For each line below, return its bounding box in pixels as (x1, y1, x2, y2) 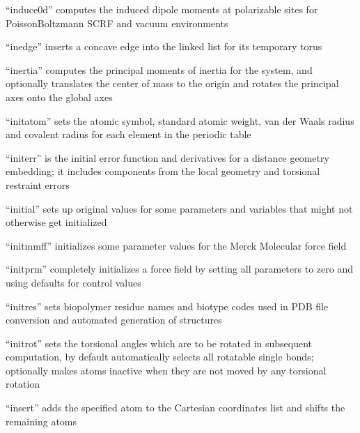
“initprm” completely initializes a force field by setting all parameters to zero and (6, 261, 353, 276)
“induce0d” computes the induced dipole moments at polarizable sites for (6, 2, 318, 16)
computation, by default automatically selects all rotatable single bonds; (6, 349, 314, 364)
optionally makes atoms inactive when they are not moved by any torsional (6, 363, 327, 377)
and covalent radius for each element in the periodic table (6, 127, 251, 142)
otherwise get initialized (6, 215, 107, 229)
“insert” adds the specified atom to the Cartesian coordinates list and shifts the (6, 400, 345, 415)
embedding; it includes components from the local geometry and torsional (6, 164, 320, 178)
